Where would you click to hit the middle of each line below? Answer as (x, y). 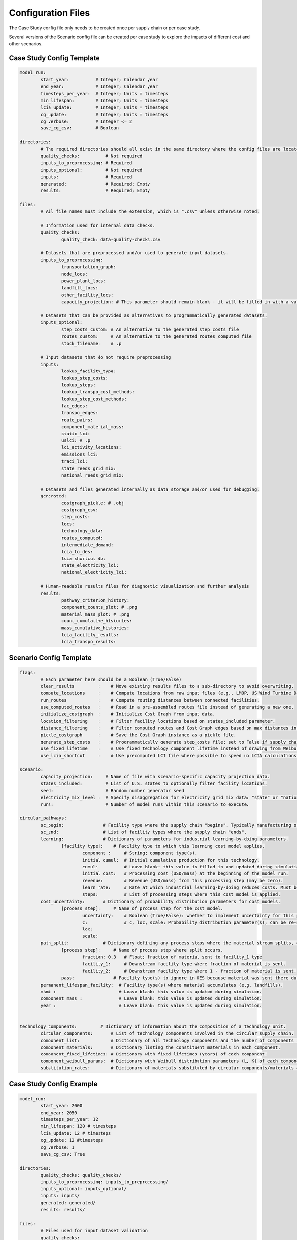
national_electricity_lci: (94, 572)
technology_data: (82, 531)
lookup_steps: (78, 385)
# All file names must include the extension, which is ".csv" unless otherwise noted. (150, 212)
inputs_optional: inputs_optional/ (84, 1189)
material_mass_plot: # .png (95, 614)
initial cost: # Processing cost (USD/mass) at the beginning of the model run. (185, 874)
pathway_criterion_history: (95, 600)
